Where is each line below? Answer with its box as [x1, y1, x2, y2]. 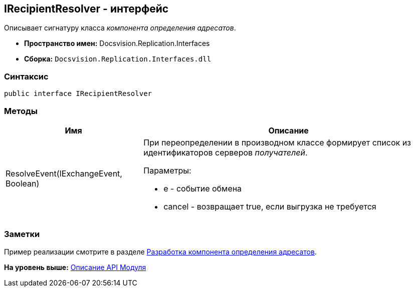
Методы [4, 105, 38, 116]
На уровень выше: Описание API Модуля [4, 262, 146, 271]
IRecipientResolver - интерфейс [4, 2, 169, 15]
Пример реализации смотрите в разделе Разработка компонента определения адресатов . [4, 247, 317, 256]
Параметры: [143, 165, 191, 175]
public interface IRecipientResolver [4, 89, 152, 98]
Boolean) [6, 178, 40, 188]
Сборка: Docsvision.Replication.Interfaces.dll [24, 54, 212, 63]
